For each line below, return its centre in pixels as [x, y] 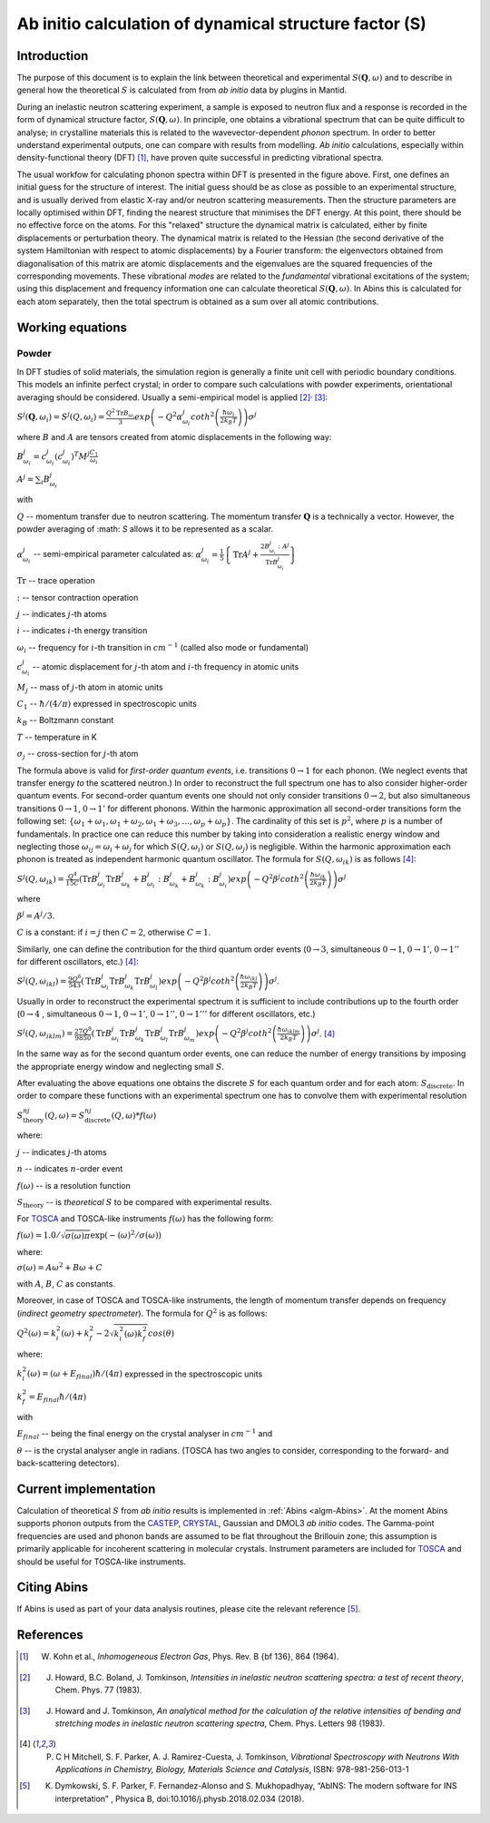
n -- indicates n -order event [70, 1169]
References [50, 1635]
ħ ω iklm [289, 1030]
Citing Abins [53, 1588]
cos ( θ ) [162, 1333]
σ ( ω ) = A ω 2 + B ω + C [60, 1267]
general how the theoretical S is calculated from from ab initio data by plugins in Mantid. [182, 90]
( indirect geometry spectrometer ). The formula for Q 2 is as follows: [142, 1313]
